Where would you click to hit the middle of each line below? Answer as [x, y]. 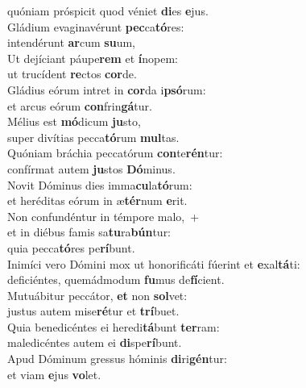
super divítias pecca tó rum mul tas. [93, 137]
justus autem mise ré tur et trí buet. [93, 311]
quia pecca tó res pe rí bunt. [71, 247]
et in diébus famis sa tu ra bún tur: [89, 232]
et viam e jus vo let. [54, 374]
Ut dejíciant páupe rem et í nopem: [93, 58]
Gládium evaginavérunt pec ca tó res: [96, 26]
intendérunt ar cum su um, [71, 42]
